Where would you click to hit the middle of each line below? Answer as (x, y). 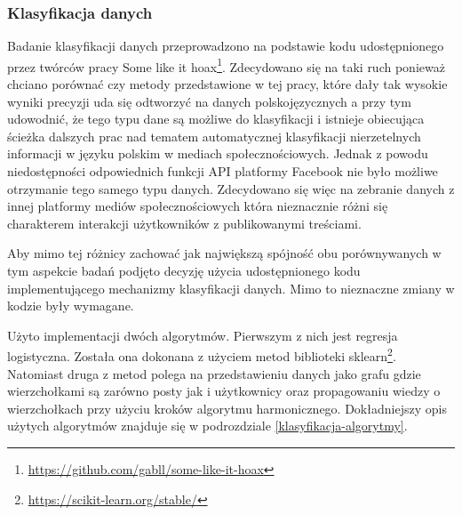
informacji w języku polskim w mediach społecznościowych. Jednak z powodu (218, 153)
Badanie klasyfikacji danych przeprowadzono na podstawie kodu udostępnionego (226, 46)
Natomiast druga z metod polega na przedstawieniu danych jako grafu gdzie (214, 373)
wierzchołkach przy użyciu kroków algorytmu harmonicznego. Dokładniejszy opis (227, 408)
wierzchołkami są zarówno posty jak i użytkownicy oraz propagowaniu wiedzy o (224, 391)
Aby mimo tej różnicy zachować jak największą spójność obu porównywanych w (224, 253)
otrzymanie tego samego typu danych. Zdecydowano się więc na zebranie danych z (231, 188)
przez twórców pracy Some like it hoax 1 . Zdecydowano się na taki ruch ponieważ (226, 65)
